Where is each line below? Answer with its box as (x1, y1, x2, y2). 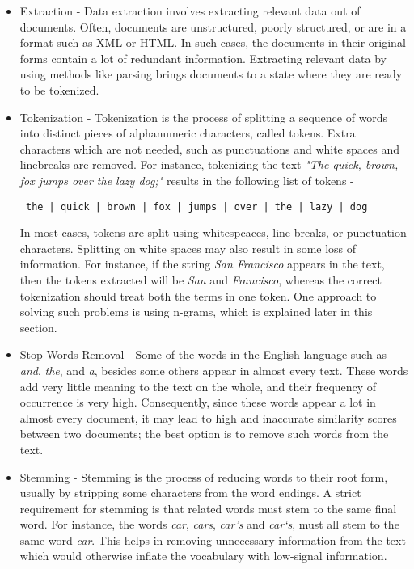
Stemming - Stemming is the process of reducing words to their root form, (19, 468, 388, 485)
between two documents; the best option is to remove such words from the (19, 425, 389, 442)
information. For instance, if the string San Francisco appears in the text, (19, 255, 385, 272)
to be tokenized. (19, 81, 99, 98)
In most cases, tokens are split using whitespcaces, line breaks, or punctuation (19, 224, 407, 241)
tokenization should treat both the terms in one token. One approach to (19, 287, 377, 304)
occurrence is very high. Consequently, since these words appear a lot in (19, 394, 376, 411)
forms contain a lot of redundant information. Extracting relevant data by (19, 49, 387, 66)
